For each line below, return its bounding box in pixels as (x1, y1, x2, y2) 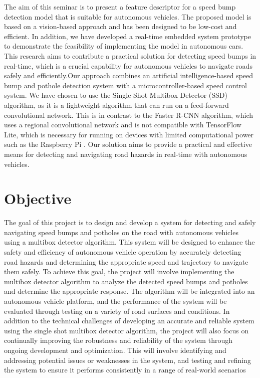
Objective (4, 188, 72, 209)
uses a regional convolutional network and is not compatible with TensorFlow (4, 119, 241, 130)
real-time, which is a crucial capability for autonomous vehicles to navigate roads (4, 60, 252, 71)
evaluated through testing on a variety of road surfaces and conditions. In (4, 305, 230, 316)
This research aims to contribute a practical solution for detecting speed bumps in (4, 50, 256, 61)
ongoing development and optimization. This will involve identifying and (4, 344, 226, 355)
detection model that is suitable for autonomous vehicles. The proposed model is (4, 11, 251, 22)
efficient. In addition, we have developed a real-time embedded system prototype (4, 31, 251, 41)
